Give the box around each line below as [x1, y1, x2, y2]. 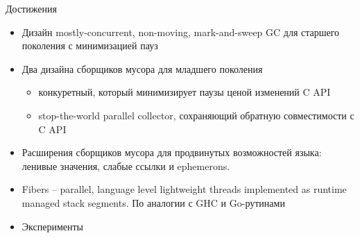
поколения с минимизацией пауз [22, 38, 158, 53]
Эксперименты [22, 219, 83, 233]
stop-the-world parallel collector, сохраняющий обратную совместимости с [38, 108, 354, 122]
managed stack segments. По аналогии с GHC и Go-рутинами [22, 195, 285, 210]
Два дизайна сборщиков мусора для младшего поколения [22, 61, 263, 76]
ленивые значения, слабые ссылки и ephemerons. [22, 158, 230, 173]
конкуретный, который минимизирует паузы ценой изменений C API [38, 85, 331, 99]
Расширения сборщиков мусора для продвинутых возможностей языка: [22, 145, 322, 160]
